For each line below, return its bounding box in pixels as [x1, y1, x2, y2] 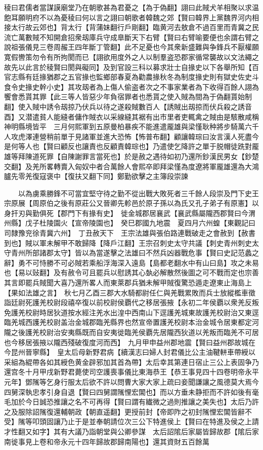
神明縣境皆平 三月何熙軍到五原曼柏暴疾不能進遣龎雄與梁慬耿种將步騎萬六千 [4, 121, 259, 132]
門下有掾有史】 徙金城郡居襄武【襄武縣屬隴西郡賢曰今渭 [67, 207, 255, 218]
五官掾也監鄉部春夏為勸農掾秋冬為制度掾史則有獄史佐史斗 [67, 71, 259, 82]
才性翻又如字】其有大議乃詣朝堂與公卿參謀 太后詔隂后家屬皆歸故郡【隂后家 [4, 426, 259, 436]
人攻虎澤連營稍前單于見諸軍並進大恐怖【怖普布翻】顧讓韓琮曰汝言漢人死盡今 [4, 131, 259, 141]
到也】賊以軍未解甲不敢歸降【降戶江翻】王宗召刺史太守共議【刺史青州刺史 [4, 237, 252, 248]
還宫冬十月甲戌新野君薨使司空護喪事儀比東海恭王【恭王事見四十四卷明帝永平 [4, 366, 259, 377]
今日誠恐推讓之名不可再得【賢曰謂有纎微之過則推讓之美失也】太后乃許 [25, 396, 259, 407]
